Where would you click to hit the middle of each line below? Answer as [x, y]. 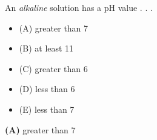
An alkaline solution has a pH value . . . [79, 7]
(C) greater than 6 [53, 68]
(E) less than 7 [47, 109]
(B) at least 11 [46, 48]
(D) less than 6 [47, 89]
